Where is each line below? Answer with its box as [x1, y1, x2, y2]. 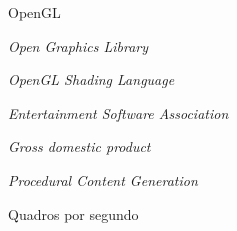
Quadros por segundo [8, 203, 139, 224]
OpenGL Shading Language [8, 69, 175, 90]
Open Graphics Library [8, 35, 149, 56]
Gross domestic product [8, 136, 151, 157]
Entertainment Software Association [8, 102, 229, 123]
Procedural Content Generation [8, 169, 198, 190]
